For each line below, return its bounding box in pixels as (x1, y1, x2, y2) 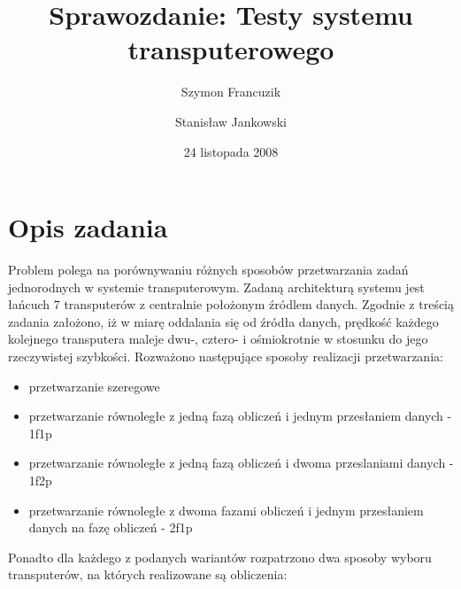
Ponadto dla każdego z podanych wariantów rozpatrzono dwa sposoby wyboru (8, 547, 432, 566)
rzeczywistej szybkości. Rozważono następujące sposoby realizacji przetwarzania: (8, 347, 443, 365)
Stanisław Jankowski (175, 112, 287, 130)
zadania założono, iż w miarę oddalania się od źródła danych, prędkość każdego (8, 312, 439, 330)
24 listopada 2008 (183, 142, 279, 160)
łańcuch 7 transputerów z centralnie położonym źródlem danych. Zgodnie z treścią (8, 295, 455, 314)
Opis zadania (8, 209, 168, 245)
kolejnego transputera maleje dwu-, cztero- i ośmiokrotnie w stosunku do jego (8, 329, 428, 348)
